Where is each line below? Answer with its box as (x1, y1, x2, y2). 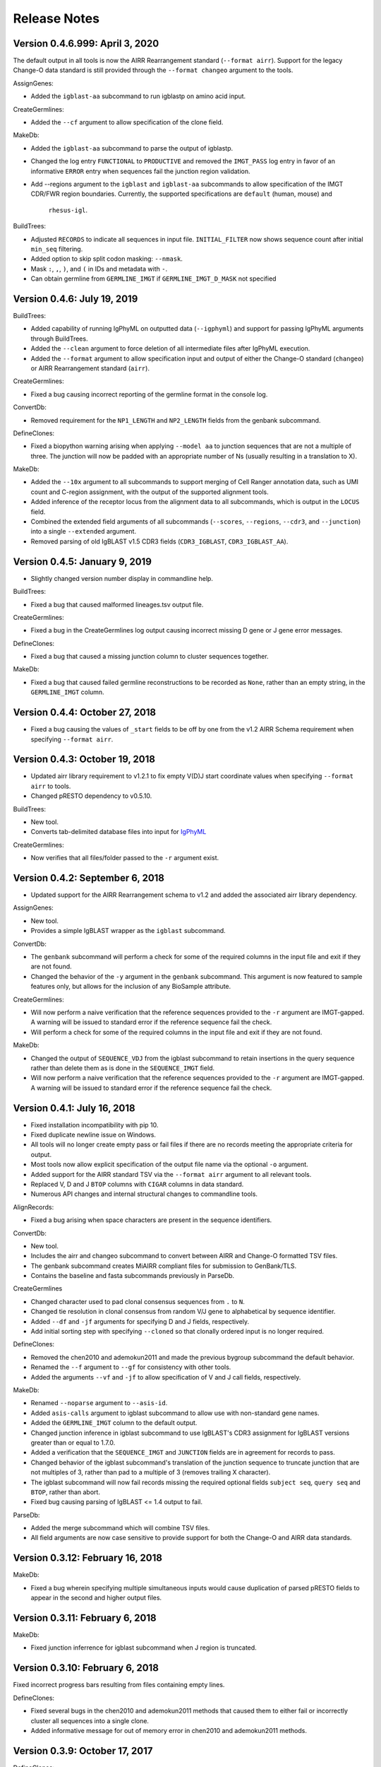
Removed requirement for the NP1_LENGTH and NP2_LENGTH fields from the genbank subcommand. (30, 416, 321, 424)
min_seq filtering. (30, 245, 83, 253)
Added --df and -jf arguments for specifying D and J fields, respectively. (30, 1317, 250, 1325)
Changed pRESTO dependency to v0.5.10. (30, 792, 152, 800)
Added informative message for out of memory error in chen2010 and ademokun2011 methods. (30, 1726, 307, 1734)
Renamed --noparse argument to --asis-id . (30, 1399, 168, 1407)
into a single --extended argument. (30, 527, 137, 536)
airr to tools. (30, 782, 71, 790)
